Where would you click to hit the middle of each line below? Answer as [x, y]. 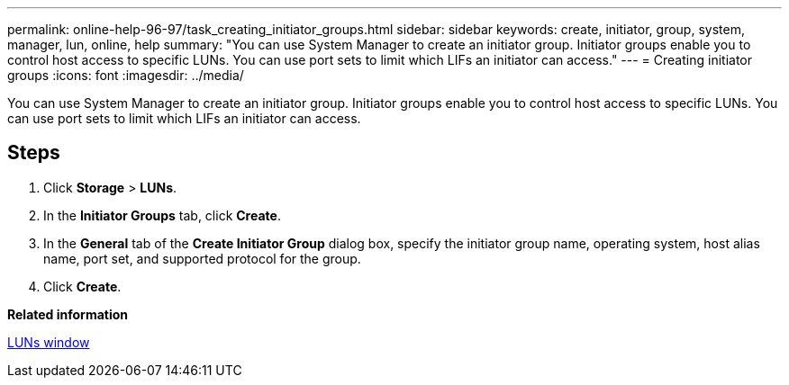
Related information [68, 314]
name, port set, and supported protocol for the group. [202, 258]
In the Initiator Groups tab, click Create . [162, 215]
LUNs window [49, 342]
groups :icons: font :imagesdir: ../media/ [126, 75]
